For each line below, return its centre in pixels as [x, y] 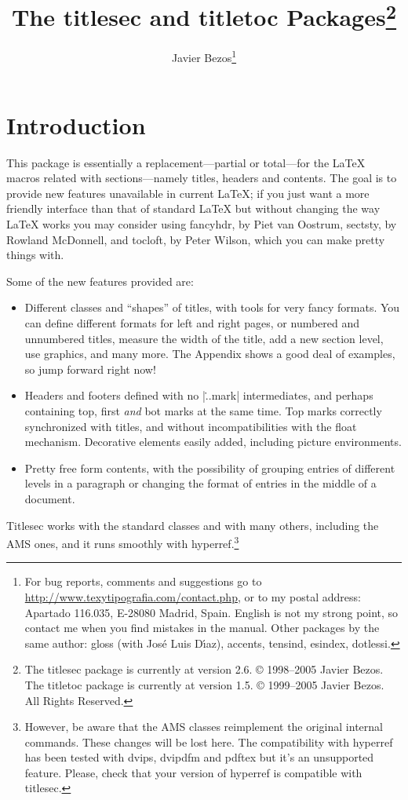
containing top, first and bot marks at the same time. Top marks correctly [203, 410]
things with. [35, 255]
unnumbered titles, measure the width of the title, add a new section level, [204, 338]
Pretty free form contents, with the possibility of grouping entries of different [210, 468]
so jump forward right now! [90, 369]
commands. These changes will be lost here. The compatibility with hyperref [209, 742]
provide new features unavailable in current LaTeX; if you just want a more [188, 193]
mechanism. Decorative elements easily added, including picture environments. [213, 442]
